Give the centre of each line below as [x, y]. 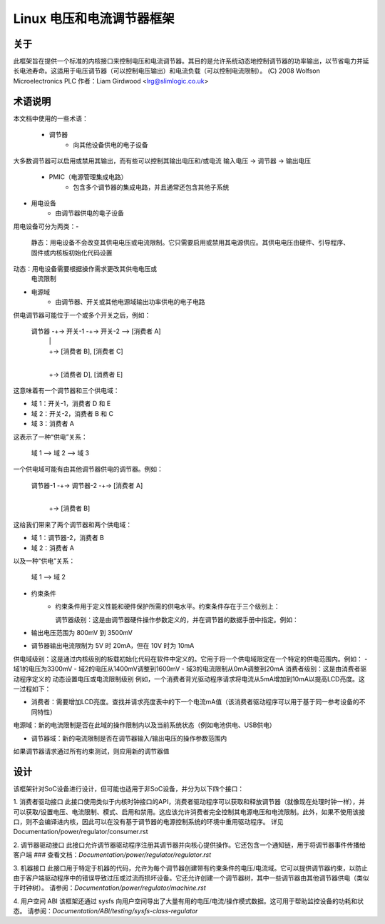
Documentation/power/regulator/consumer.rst [81, 832]
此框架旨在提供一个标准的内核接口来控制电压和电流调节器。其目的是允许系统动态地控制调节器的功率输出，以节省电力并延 [191, 61]
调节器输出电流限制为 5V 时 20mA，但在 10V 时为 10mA [113, 646]
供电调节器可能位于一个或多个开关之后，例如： [82, 315]
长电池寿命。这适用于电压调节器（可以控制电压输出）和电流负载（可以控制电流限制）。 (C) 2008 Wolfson [166, 71]
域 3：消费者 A [53, 424]
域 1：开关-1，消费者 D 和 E [71, 404]
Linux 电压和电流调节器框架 [94, 19]
